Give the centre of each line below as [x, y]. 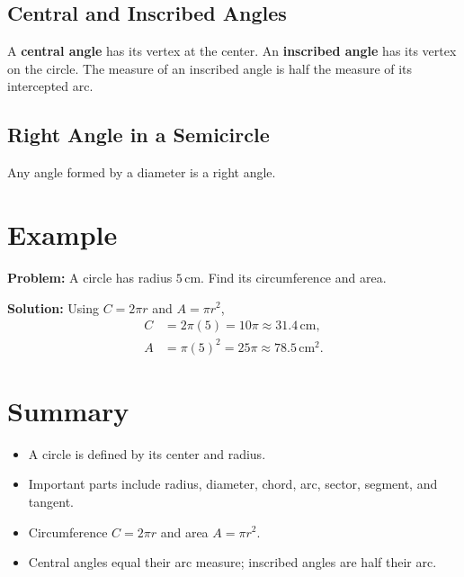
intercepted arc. [50, 86]
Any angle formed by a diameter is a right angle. [142, 172]
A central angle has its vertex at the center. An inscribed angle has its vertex [232, 51]
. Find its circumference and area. [294, 277]
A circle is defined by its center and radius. [147, 453]
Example [62, 234]
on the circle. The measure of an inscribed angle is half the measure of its [210, 68]
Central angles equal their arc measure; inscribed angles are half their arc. [232, 562]
